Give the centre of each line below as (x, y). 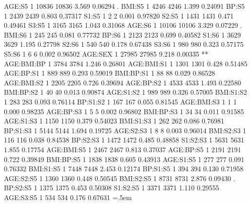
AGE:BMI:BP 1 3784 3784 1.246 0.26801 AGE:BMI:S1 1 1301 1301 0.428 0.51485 (126, 63)
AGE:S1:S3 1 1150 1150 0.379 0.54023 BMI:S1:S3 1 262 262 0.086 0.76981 (114, 121)
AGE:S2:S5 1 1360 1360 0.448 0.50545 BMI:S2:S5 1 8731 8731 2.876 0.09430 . (120, 178)
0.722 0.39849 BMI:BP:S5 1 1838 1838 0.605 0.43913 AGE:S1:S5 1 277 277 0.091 (124, 159)
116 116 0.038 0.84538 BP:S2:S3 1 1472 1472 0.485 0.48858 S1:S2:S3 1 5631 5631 (124, 140)
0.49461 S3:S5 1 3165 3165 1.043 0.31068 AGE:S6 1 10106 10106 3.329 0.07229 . (123, 25)
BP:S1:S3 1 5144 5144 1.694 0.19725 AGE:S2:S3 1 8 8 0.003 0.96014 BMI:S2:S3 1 (125, 130)
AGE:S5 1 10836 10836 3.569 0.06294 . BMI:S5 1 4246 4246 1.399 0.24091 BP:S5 (124, 6)
